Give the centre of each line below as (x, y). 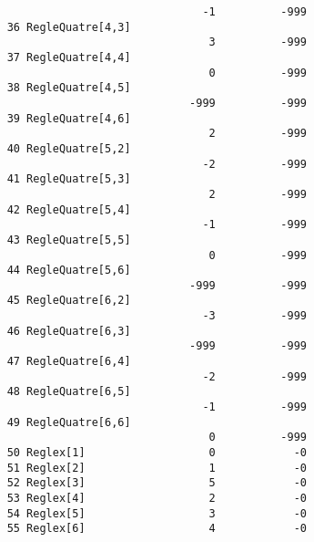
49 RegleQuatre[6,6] (69, 422)
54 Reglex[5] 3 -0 (157, 513)
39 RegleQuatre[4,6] (69, 118)
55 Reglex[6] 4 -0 (157, 529)
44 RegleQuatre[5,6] (69, 271)
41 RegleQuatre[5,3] (69, 179)
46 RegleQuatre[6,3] (69, 331)
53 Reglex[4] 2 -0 (157, 498)
